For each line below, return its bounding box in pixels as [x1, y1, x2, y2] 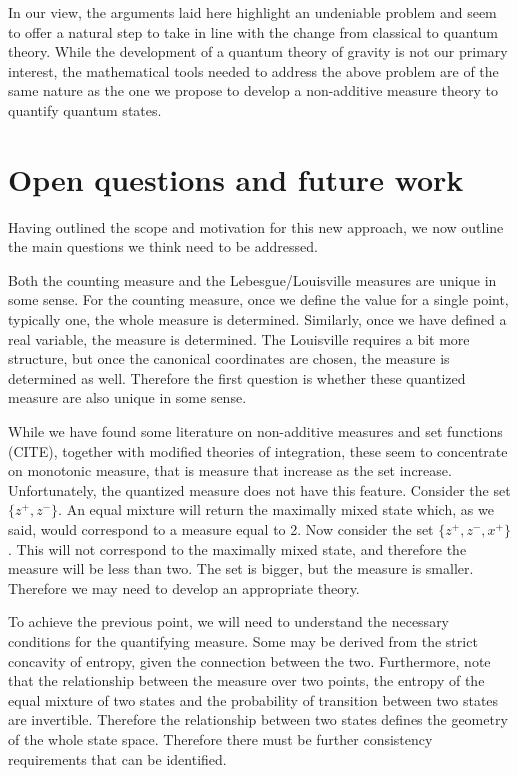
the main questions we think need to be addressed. [8, 236, 318, 257]
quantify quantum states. [8, 99, 162, 120]
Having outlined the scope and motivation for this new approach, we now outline [8, 216, 504, 237]
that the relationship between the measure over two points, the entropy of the [8, 670, 485, 691]
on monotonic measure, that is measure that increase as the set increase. [8, 460, 452, 481]
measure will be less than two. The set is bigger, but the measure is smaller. [8, 558, 474, 579]
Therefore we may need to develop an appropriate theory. [8, 577, 360, 598]
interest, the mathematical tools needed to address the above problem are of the [8, 60, 499, 81]
